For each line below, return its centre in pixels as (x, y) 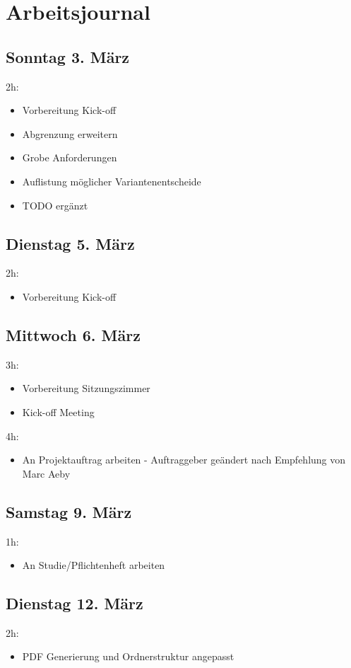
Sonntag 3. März (68, 56)
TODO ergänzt (55, 205)
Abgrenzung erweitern (70, 133)
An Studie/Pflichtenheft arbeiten (94, 565)
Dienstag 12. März (75, 603)
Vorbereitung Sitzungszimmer (86, 388)
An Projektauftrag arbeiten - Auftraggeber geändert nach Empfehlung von (184, 460)
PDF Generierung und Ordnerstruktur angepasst (128, 656)
